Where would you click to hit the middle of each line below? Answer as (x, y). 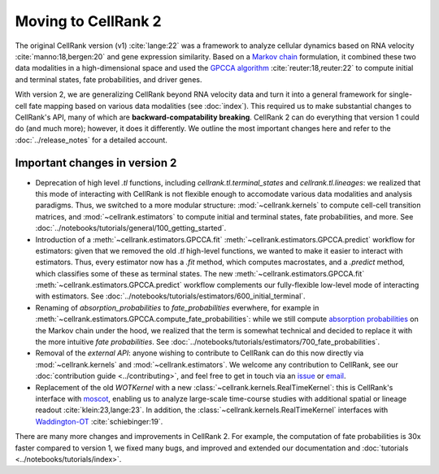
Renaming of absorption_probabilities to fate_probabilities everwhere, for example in (177, 307)
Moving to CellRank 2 (88, 21)
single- (401, 94)
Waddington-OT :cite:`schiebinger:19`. (99, 421)
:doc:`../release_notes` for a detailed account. (91, 140)
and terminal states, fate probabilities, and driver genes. (109, 79)
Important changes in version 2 (96, 163)
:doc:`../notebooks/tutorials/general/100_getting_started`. (131, 228)
